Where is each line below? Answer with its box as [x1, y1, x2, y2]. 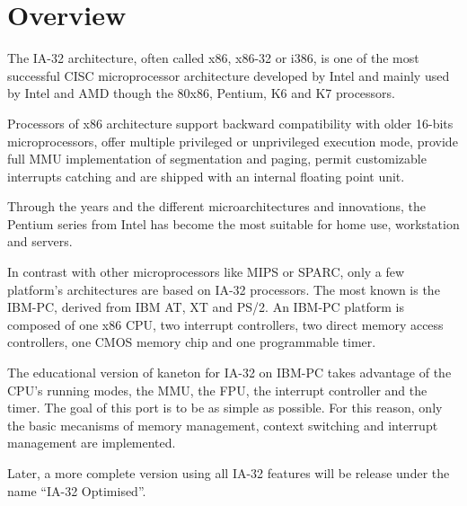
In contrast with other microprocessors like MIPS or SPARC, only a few [7, 262, 405, 281]
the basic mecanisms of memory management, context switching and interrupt [7, 415, 438, 434]
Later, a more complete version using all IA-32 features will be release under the [7, 464, 450, 482]
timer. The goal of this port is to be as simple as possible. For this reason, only [7, 398, 443, 417]
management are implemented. [7, 433, 176, 452]
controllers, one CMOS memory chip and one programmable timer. [7, 333, 376, 351]
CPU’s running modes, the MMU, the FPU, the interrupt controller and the [7, 380, 427, 399]
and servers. [7, 232, 73, 251]
